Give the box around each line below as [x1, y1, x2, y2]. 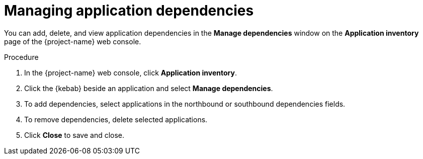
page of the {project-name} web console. [4, 37, 141, 46]
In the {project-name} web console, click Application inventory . [24, 68, 237, 77]
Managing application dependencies [4, 2, 254, 19]
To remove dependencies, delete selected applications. [24, 115, 208, 124]
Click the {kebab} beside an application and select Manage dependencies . [24, 84, 273, 93]
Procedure [4, 52, 39, 61]
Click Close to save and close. [24, 130, 125, 139]
